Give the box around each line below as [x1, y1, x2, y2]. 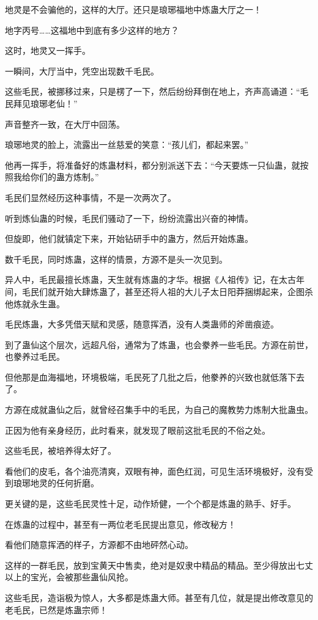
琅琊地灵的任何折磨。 [13, 476, 99, 489]
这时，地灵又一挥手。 [5, 44, 91, 57]
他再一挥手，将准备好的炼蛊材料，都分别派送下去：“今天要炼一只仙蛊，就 [5, 158, 300, 171]
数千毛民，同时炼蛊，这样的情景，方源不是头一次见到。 [5, 252, 227, 265]
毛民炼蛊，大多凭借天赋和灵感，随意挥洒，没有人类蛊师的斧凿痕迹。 [5, 318, 279, 330]
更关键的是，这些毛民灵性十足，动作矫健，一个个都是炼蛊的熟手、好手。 [5, 497, 296, 510]
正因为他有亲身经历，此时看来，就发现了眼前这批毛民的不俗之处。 [5, 423, 270, 436]
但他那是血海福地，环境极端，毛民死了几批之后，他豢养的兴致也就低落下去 [5, 370, 305, 383]
